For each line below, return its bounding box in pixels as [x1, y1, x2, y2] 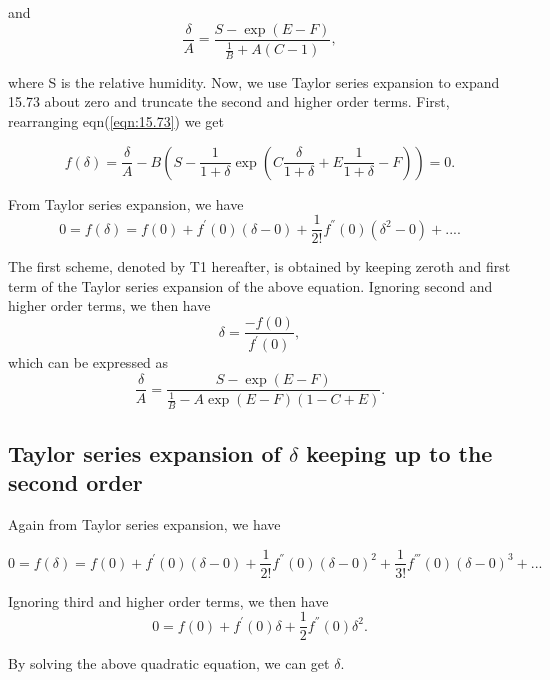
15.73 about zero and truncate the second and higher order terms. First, [8, 91, 450, 112]
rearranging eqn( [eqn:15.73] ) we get [8, 111, 224, 132]
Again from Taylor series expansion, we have [8, 513, 281, 534]
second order [8, 467, 143, 498]
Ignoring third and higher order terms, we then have [8, 590, 329, 611]
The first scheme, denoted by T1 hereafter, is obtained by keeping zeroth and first [8, 256, 511, 277]
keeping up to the [306, 437, 493, 468]
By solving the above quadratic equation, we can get [8, 653, 330, 674]
